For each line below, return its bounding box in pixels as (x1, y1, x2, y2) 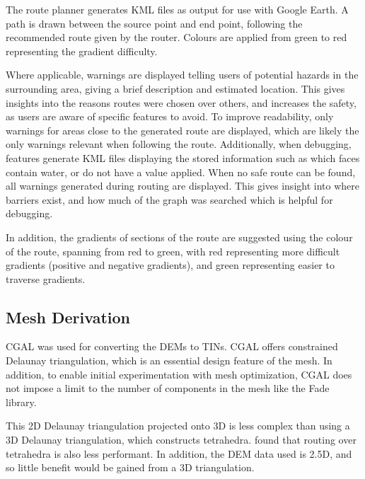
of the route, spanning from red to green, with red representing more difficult (6, 243, 340, 258)
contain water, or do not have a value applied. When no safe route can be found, (6, 164, 356, 179)
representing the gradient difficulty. (6, 43, 158, 58)
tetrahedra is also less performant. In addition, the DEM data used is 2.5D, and (6, 446, 352, 461)
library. (6, 394, 37, 409)
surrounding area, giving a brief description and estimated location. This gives (6, 81, 345, 96)
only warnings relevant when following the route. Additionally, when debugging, (6, 137, 352, 151)
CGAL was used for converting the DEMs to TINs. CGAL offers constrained (6, 339, 338, 354)
